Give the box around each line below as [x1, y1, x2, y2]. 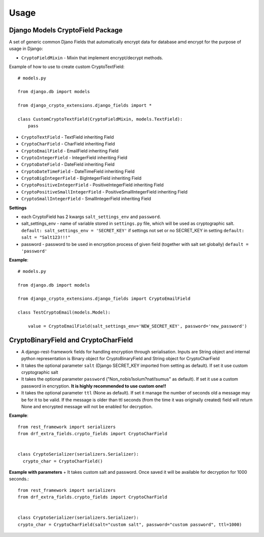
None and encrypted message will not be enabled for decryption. [21, 403, 153, 409]
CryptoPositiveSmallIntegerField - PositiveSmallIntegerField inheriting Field [21, 189, 188, 195]
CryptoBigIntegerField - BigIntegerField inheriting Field [21, 175, 142, 181]
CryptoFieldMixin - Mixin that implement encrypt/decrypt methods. [21, 54, 163, 61]
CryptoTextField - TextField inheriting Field [21, 134, 114, 140]
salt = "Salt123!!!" [21, 235, 71, 240]
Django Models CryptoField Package [9, 26, 123, 34]
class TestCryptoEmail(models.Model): [18, 310, 111, 316]
